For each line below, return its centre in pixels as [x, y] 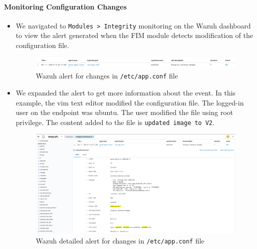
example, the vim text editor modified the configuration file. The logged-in [130, 102]
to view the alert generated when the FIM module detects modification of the [134, 35]
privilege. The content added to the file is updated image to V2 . [115, 122]
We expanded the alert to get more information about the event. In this [126, 92]
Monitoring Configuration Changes [65, 6]
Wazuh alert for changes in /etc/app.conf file [107, 76]
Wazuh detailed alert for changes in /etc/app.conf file [120, 240]
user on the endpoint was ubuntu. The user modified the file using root [125, 112]
